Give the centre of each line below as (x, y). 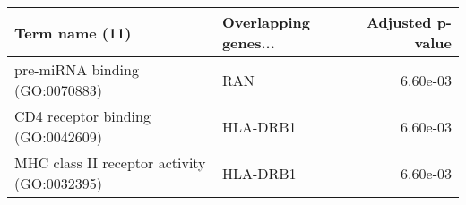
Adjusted (399, 22)
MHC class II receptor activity (110, 162)
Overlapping (266, 22)
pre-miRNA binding (77, 69)
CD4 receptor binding (82, 116)
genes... (248, 43)
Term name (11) (73, 32)
